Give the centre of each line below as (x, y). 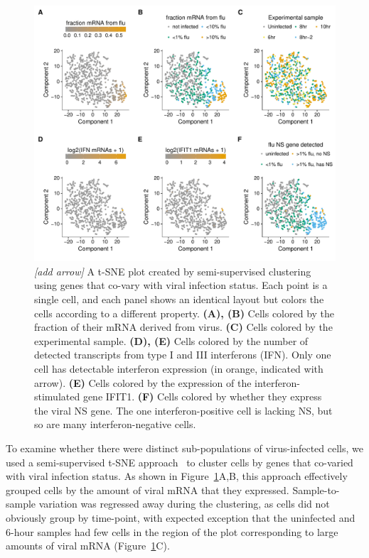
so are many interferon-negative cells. (115, 424)
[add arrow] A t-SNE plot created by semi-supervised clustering (173, 271)
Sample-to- (316, 489)
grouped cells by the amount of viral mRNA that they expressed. (148, 489)
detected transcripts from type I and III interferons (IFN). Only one (183, 355)
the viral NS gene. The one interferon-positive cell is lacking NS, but (183, 410)
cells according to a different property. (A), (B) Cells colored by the (184, 313)
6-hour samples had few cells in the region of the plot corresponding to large (172, 531)
